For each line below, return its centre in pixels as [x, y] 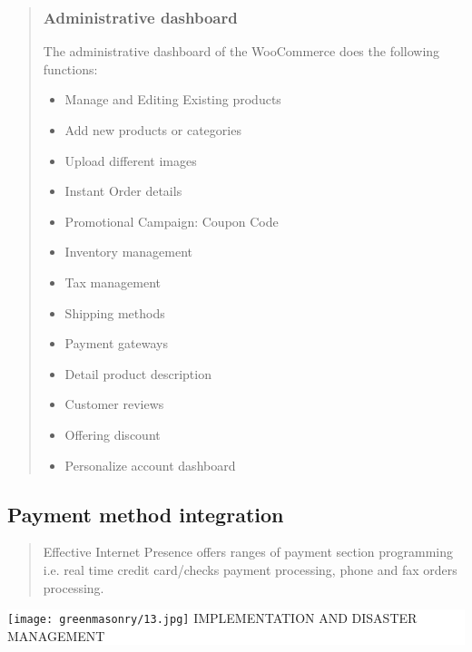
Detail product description [138, 373]
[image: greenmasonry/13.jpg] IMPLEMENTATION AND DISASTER [212, 618]
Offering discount [113, 434]
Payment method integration [146, 514]
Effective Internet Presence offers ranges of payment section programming [248, 552]
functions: [70, 68]
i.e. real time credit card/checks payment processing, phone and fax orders [250, 569]
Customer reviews [114, 404]
